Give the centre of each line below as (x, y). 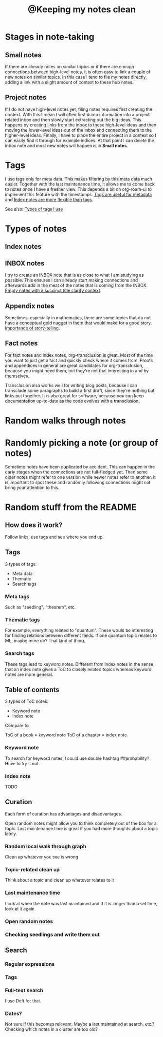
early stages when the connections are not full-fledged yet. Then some (76, 472)
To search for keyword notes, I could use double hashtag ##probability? (77, 758)
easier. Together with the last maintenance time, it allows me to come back (80, 184)
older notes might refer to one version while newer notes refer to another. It (81, 477)
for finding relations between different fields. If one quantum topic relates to (81, 635)
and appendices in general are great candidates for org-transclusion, (74, 366)
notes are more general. (29, 674)
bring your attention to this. (32, 488)
